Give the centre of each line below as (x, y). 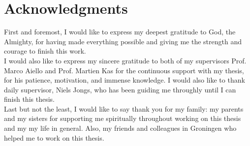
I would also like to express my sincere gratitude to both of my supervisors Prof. (125, 60)
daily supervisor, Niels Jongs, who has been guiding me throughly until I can (120, 89)
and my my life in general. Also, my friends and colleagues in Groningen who (120, 128)
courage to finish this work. (45, 51)
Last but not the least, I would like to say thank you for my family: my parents (124, 108)
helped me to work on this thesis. (54, 137)
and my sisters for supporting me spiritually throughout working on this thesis (123, 118)
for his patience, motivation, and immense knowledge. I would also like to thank (125, 80)
